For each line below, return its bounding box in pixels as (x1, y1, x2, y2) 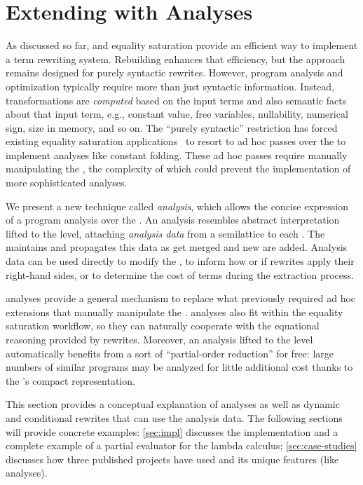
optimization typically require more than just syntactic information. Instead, (6, 78, 335, 93)
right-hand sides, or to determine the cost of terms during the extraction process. (6, 267, 354, 282)
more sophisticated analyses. (6, 175, 128, 190)
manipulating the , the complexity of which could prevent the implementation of (6, 161, 351, 176)
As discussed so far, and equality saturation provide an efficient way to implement (6, 38, 358, 53)
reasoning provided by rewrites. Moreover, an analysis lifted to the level (6, 332, 313, 346)
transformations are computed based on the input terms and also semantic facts (6, 93, 347, 107)
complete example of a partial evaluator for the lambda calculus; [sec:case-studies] (6, 438, 357, 453)
